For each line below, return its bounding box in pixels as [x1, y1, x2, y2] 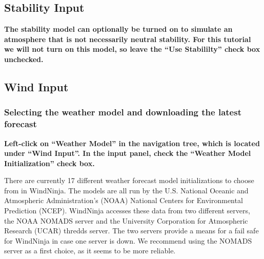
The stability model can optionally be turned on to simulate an [4, 24, 233, 34]
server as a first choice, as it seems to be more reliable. [4, 245, 176, 256]
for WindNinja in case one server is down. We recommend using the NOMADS [4, 235, 252, 246]
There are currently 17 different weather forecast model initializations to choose [4, 175, 254, 186]
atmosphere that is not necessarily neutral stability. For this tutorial [4, 33, 251, 44]
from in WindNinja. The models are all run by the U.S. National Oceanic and [4, 185, 249, 195]
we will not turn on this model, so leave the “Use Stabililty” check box [4, 44, 260, 54]
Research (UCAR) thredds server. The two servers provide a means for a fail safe [4, 225, 259, 236]
